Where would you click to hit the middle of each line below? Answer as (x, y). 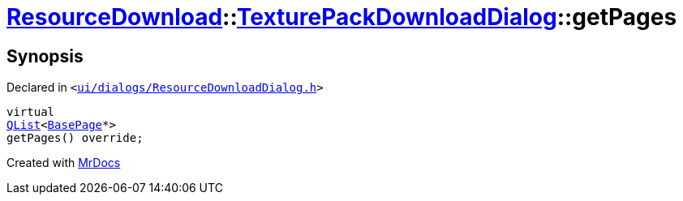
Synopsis (45, 56)
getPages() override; (75, 138)
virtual (31, 112)
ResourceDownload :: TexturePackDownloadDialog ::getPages (342, 17)
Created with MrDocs (64, 163)
